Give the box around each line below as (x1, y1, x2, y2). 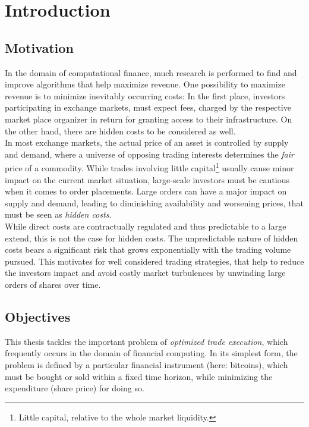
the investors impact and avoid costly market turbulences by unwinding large (5, 266, 286, 279)
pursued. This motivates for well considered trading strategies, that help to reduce (5, 255, 304, 267)
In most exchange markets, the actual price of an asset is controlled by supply (5, 136, 289, 149)
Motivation (5, 38, 74, 56)
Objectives (5, 307, 71, 325)
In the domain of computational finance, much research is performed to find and (5, 66, 297, 79)
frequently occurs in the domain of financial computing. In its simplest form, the (5, 347, 298, 359)
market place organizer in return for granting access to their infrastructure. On (5, 112, 292, 125)
